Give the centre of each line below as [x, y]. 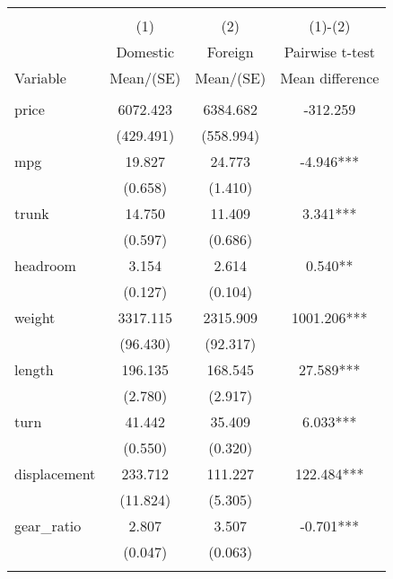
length [34, 369]
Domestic [145, 52]
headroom [45, 265]
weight [35, 317]
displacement [55, 474]
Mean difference [330, 78]
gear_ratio [48, 526]
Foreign [230, 52]
